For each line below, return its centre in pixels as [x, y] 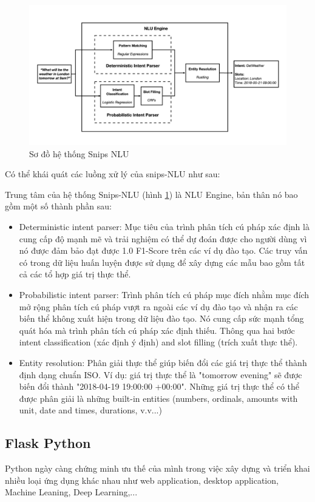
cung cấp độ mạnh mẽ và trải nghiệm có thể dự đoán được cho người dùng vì [163, 238]
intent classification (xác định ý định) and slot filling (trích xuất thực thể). [158, 342]
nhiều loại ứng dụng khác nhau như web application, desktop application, [142, 480]
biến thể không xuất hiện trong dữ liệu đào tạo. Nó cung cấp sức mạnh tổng [161, 318]
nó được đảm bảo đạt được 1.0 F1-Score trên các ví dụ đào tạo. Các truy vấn [163, 250]
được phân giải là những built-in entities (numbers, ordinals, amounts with [158, 398]
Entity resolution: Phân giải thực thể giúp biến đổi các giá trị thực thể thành [163, 362]
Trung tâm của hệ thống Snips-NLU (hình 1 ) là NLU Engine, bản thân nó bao [151, 194]
